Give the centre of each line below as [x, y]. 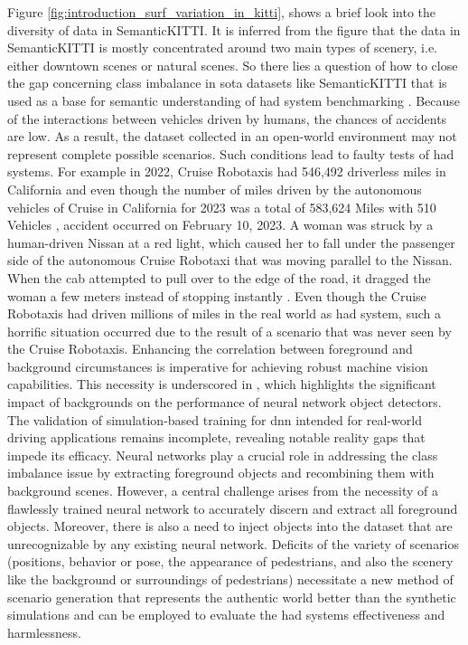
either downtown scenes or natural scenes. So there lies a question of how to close [233, 65]
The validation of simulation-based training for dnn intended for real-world [215, 419]
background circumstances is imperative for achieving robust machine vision [218, 366]
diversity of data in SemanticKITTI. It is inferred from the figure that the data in [234, 29]
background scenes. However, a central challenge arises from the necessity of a [223, 491]
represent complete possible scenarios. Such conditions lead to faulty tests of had [231, 153]
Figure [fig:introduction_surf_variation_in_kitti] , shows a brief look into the [222, 12]
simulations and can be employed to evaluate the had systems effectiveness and [226, 615]
